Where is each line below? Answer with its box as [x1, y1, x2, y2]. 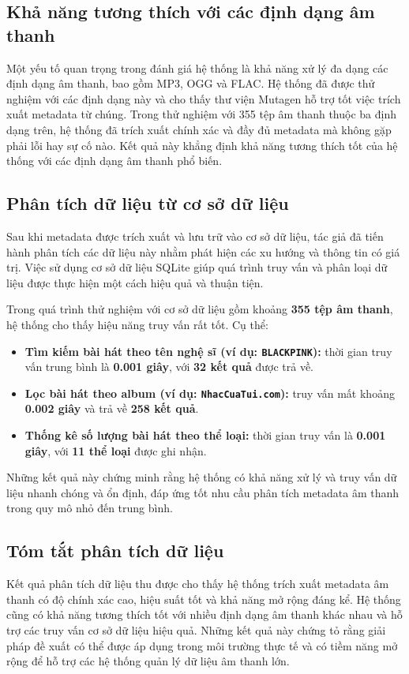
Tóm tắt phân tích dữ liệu [6, 538, 224, 563]
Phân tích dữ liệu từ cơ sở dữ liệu [6, 191, 289, 215]
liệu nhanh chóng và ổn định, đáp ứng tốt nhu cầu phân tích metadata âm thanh [6, 484, 400, 500]
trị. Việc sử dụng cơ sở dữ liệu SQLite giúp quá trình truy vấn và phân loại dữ [6, 259, 388, 275]
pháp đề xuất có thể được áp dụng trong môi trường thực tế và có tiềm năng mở [6, 637, 398, 653]
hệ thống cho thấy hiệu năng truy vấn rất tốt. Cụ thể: [6, 316, 268, 332]
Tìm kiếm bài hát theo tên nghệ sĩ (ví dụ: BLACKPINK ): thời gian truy [24, 343, 392, 359]
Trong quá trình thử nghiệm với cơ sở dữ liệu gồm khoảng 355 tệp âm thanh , [6, 301, 393, 317]
